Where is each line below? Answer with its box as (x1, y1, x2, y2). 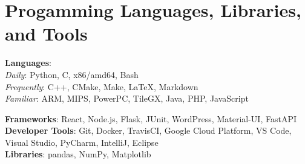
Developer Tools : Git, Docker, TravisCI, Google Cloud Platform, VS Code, (5, 124, 292, 137)
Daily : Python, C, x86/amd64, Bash (5, 68, 139, 80)
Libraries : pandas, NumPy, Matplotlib (5, 148, 151, 160)
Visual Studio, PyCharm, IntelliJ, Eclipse (5, 136, 159, 148)
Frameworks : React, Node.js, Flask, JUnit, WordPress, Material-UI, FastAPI (5, 112, 297, 125)
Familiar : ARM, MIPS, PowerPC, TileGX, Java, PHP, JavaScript (5, 92, 249, 105)
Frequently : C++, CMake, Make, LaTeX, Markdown (5, 80, 198, 93)
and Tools (5, 21, 88, 46)
